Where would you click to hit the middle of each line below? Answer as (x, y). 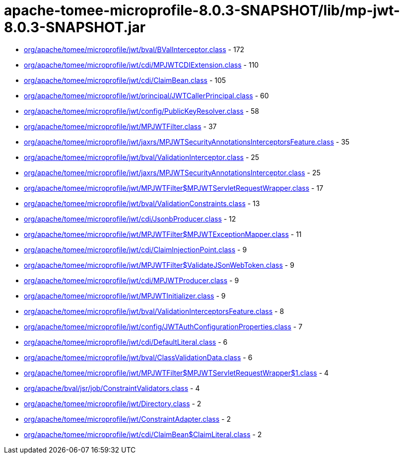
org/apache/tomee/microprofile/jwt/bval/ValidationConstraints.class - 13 (142, 203)
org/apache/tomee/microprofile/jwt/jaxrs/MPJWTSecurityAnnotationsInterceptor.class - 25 (172, 172)
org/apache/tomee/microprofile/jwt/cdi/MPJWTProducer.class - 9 (132, 280)
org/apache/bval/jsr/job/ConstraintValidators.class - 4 (112, 388)
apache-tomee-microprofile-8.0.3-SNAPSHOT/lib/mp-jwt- (202, 10)
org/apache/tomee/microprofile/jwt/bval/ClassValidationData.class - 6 (138, 357)
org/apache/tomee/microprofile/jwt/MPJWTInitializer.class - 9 (125, 296)
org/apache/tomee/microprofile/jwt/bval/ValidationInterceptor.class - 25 (142, 157)
